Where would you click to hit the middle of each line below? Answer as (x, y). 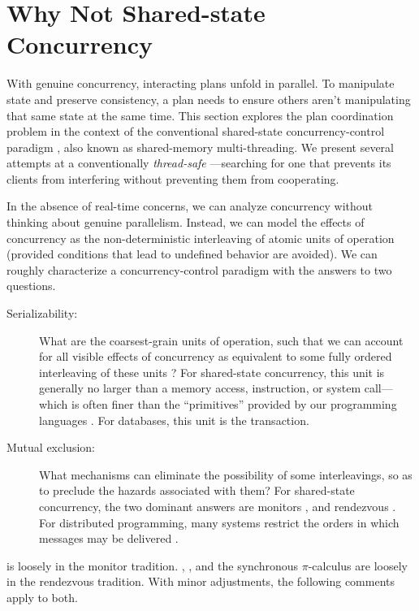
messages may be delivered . (109, 538)
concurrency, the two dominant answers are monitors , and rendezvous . (218, 506)
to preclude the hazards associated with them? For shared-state (197, 490)
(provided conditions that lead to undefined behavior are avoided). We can (192, 254)
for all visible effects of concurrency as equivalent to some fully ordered (216, 356)
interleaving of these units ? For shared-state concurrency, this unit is (212, 372)
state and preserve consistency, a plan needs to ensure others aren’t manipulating (209, 99)
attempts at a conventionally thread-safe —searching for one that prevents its (199, 163)
